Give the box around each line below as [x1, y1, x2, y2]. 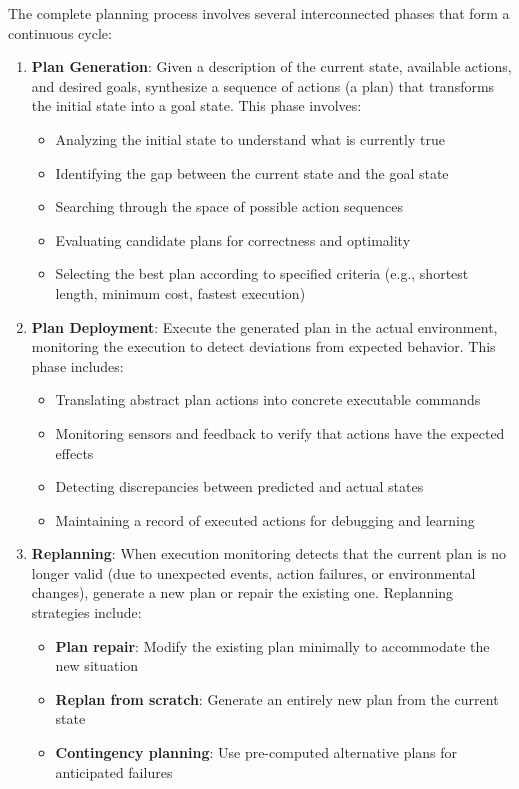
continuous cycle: [8, 22, 112, 43]
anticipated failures [55, 761, 173, 782]
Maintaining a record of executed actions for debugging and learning [55, 509, 475, 530]
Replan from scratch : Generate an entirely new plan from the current [55, 688, 499, 709]
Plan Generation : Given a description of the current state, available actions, [31, 56, 512, 77]
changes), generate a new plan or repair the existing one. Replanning [31, 582, 454, 603]
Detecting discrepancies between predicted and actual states [55, 476, 424, 497]
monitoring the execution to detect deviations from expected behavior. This [31, 336, 496, 357]
